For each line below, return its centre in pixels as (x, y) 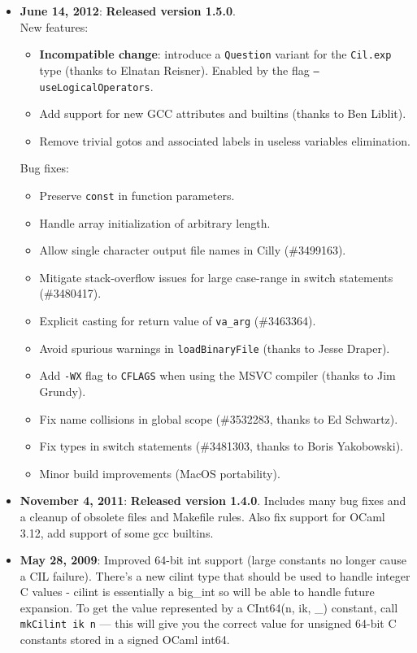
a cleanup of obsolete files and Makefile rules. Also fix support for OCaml (202, 516)
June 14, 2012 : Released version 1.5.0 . (128, 11)
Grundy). (63, 391)
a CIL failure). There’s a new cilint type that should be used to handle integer (215, 575)
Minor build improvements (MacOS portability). (160, 473)
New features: (54, 26)
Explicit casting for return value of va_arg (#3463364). (178, 320)
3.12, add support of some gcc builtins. (117, 532)
